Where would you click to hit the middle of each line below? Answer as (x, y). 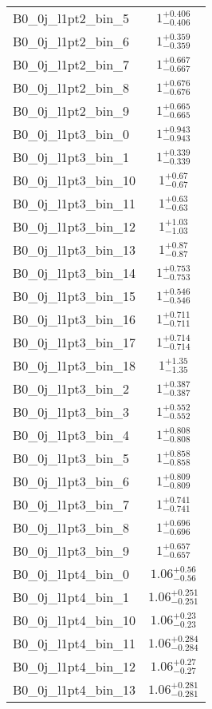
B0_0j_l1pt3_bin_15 (75, 296)
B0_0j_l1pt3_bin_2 (71, 388)
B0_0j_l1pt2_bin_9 (71, 111)
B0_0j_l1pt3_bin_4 (71, 435)
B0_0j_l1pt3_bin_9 (71, 551)
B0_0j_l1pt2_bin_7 (71, 64)
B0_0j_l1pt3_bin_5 (71, 458)
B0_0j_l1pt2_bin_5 (71, 18)
